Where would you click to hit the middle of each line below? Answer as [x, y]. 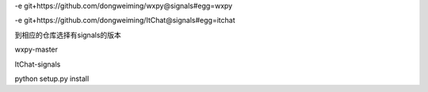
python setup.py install [52, 79]
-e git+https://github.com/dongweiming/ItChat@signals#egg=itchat [125, 21]
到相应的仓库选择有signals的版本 [68, 35]
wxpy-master [36, 50]
